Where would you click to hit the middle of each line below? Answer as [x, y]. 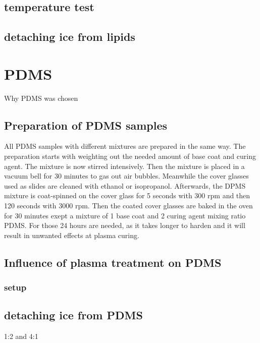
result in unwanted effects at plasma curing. [72, 235]
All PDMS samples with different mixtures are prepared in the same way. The [125, 146]
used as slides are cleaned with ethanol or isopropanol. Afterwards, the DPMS [125, 185]
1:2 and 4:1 [21, 336]
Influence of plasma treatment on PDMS [113, 262]
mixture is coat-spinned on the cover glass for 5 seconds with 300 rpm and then [127, 195]
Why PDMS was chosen [41, 98]
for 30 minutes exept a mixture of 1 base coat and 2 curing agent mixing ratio [125, 215]
